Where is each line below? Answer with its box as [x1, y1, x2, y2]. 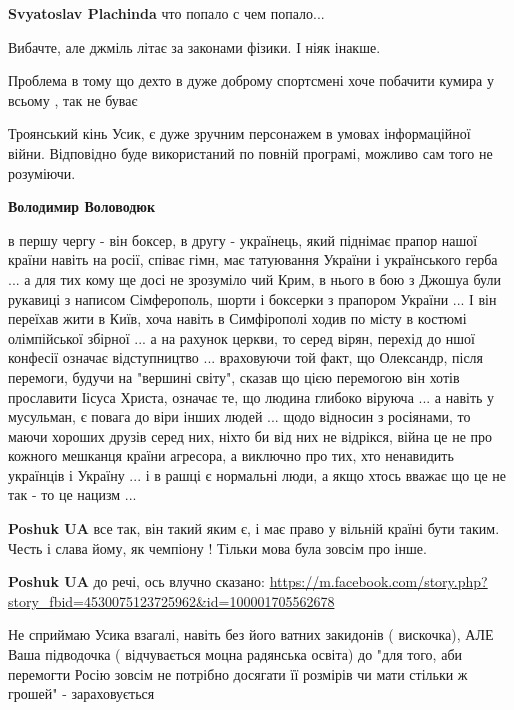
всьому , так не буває [8, 89, 138, 110]
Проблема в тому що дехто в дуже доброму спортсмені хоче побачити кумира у [8, 70, 494, 91]
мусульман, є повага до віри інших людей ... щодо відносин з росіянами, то [8, 406, 471, 427]
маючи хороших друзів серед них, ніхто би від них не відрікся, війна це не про [8, 425, 493, 446]
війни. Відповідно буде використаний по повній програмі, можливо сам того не [8, 142, 493, 163]
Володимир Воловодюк [8, 196, 156, 217]
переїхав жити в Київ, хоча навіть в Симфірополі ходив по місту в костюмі [8, 308, 467, 329]
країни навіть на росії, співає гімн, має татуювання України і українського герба [8, 249, 498, 270]
